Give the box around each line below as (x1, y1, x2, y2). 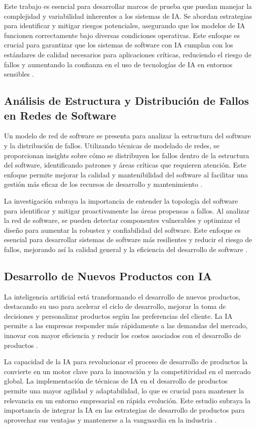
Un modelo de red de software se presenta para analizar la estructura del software (4, 130, 251, 141)
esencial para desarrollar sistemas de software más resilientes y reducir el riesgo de (4, 234, 253, 245)
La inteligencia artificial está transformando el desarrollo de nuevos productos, (4, 291, 241, 301)
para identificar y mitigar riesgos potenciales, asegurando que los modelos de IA (4, 20, 245, 31)
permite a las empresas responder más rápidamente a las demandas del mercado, (4, 320, 248, 331)
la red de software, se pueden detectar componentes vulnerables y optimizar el (4, 215, 240, 225)
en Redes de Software (4, 107, 116, 123)
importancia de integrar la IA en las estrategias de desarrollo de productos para (4, 405, 245, 415)
